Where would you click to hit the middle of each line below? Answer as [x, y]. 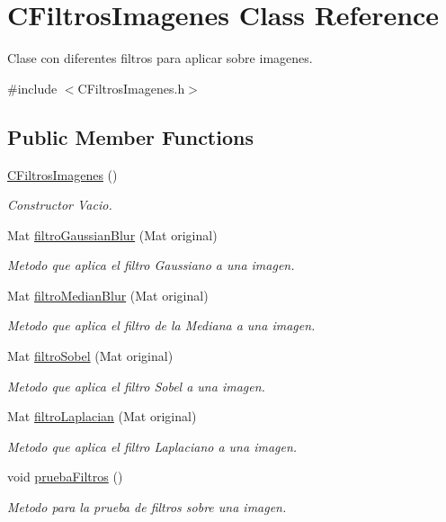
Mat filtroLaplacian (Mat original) [102, 416]
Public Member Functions [130, 136]
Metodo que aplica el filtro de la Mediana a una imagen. [161, 325]
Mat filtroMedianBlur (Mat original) [108, 295]
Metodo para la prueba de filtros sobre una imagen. [147, 507]
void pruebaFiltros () [65, 477]
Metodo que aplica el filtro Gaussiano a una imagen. [151, 265]
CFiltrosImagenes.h [131, 88]
